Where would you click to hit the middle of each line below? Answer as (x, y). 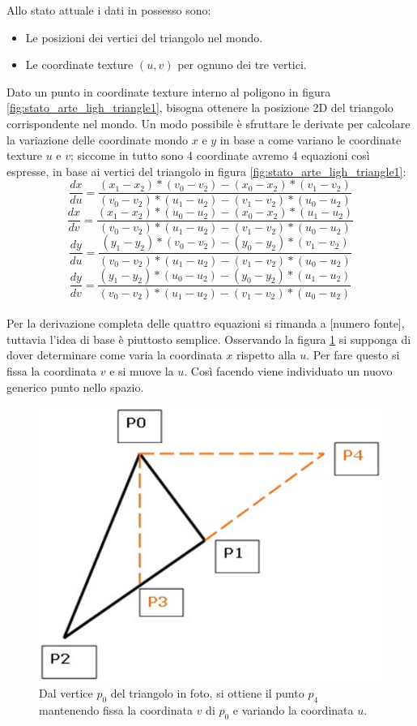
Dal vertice (66, 693)
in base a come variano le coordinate (311, 139)
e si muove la (142, 370)
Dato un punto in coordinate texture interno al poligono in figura (169, 91)
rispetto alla (266, 355)
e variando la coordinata (293, 710)
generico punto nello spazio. (75, 387)
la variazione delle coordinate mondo (98, 139)
